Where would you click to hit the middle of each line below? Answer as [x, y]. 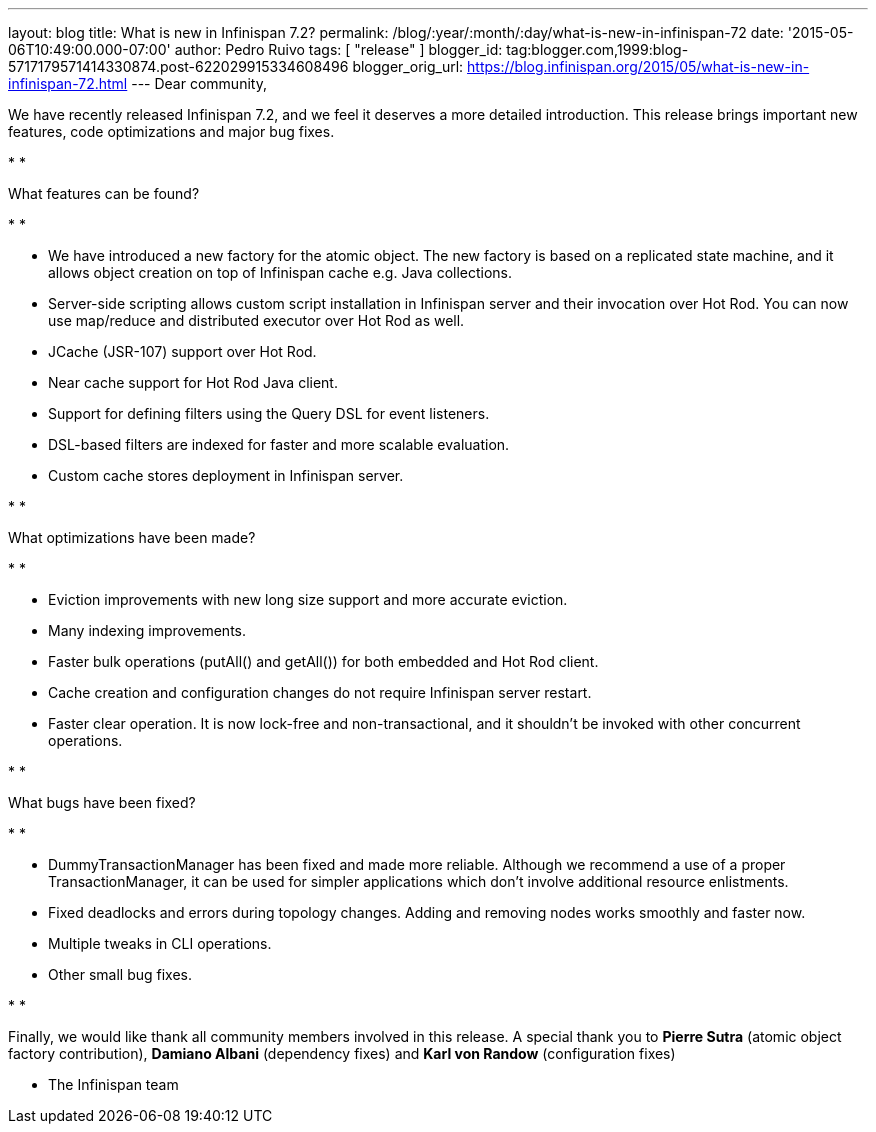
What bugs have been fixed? [102, 802]
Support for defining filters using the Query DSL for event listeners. [269, 413]
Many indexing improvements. [147, 630]
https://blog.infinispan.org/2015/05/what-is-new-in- [638, 66]
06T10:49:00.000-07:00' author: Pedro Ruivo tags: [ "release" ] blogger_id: [255, 49]
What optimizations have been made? [132, 537]
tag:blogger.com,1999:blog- [597, 49]
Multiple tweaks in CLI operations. [160, 943]
